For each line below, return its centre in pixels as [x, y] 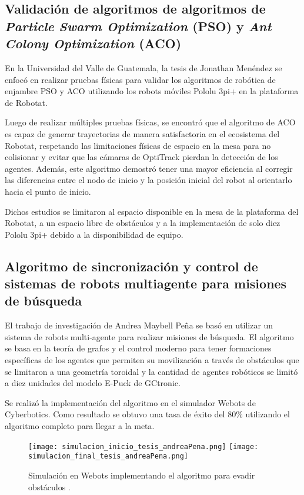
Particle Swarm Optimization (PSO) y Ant [138, 26]
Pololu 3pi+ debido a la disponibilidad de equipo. [94, 234]
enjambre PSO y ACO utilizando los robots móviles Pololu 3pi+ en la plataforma [152, 91]
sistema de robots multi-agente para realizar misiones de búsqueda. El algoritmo [149, 336]
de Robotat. [26, 102]
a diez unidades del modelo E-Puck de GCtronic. [93, 383]
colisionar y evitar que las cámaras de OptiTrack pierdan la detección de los [141, 157]
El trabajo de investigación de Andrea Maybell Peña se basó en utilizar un [139, 325]
